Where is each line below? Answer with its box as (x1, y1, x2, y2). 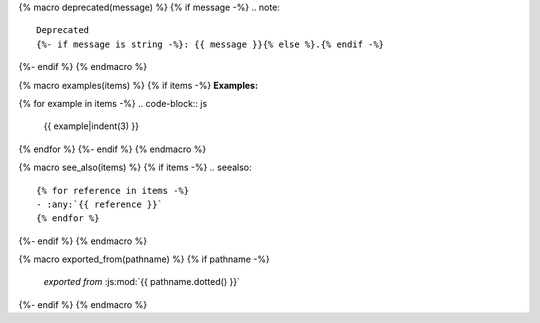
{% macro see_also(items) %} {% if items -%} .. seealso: (18, 161, 252, 174)
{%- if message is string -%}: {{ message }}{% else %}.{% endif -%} (36, 38, 385, 50)
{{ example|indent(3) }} (43, 120, 140, 132)
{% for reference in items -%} (36, 185, 190, 196)
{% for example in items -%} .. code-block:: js (18, 97, 208, 109)
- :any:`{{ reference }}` (36, 198, 164, 210)
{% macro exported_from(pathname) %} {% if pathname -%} (18, 253, 270, 265)
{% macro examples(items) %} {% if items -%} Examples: (18, 79, 259, 91)
